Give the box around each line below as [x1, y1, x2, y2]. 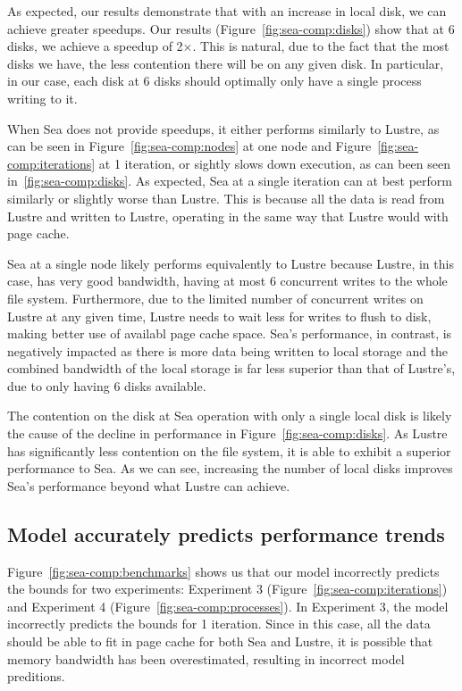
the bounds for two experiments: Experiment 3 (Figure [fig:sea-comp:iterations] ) [7, 579, 448, 598]
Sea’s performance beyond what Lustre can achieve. [7, 476, 290, 495]
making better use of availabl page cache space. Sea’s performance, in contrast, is [7, 324, 452, 343]
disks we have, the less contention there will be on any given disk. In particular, [7, 54, 444, 72]
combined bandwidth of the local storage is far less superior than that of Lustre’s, [7, 359, 456, 378]
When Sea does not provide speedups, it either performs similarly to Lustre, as [7, 119, 440, 137]
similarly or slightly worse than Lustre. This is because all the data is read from [7, 188, 445, 207]
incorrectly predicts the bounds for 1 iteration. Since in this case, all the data [7, 614, 431, 633]
